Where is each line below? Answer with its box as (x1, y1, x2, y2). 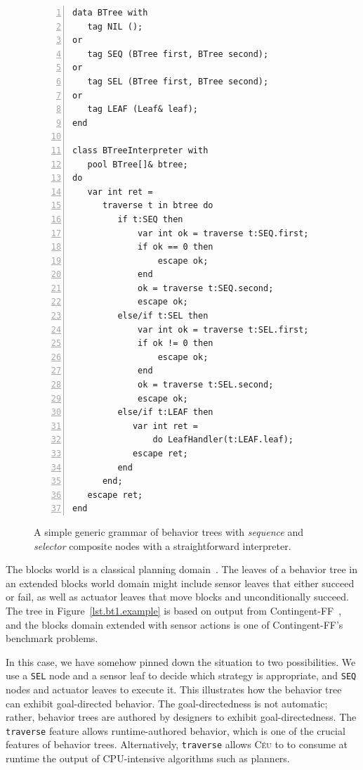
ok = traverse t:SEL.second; (138, 380, 274, 390)
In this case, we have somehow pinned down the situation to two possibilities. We (6, 654, 356, 669)
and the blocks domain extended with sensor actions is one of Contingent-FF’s (6, 617, 343, 631)
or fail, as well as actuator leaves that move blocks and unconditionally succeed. (6, 589, 349, 604)
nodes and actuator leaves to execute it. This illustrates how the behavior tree (6, 681, 342, 696)
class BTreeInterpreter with (72, 145, 209, 155)
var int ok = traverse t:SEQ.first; (138, 228, 309, 238)
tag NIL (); (87, 21, 143, 32)
